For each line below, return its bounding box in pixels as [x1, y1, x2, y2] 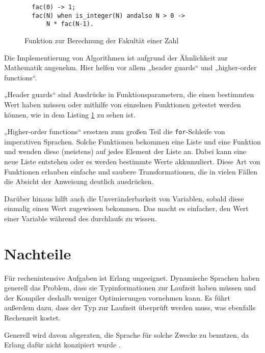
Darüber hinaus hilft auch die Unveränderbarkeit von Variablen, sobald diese [4, 193, 244, 203]
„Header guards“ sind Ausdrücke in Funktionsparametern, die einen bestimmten [4, 89, 254, 100]
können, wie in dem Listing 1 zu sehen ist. [4, 109, 136, 120]
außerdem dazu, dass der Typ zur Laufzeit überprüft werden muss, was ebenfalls [4, 302, 256, 313]
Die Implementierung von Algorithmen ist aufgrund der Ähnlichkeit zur [4, 52, 228, 63]
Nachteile [4, 243, 71, 263]
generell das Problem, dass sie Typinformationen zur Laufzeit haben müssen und [4, 282, 256, 293]
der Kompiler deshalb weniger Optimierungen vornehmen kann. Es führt [4, 292, 230, 303]
